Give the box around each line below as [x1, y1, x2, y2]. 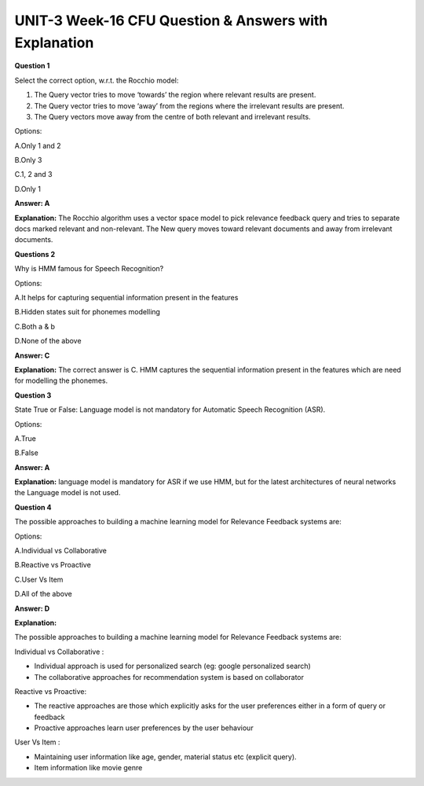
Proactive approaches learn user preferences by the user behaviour [34, 723, 254, 733]
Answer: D [14, 604, 50, 613]
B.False [14, 448, 38, 457]
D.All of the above [14, 589, 72, 599]
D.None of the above [14, 336, 82, 346]
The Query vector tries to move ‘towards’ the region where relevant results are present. [34, 90, 316, 100]
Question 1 [14, 61, 50, 71]
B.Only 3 [14, 156, 42, 165]
